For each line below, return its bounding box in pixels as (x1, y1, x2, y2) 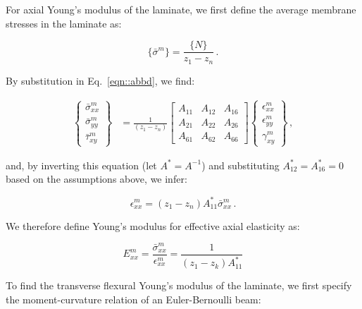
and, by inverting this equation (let (6, 157, 157, 172)
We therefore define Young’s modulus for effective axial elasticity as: (6, 218, 300, 233)
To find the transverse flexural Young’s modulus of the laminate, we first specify (6, 278, 352, 293)
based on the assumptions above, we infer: (6, 171, 187, 186)
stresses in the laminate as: (6, 16, 122, 30)
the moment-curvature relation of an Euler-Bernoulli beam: (6, 291, 261, 306)
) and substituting (201, 157, 280, 172)
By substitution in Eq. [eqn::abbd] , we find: (6, 73, 195, 87)
